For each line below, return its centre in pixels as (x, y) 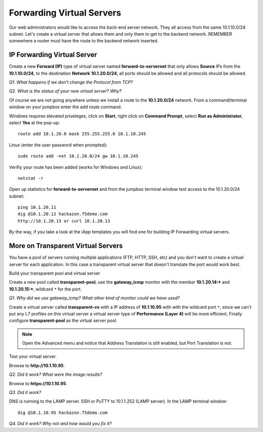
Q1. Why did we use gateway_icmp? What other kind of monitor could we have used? (94, 298)
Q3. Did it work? (25, 393)
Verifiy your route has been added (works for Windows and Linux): (76, 167)
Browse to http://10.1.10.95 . (37, 365)
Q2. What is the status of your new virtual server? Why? (65, 91)
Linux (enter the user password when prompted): (58, 145)
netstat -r (31, 178)
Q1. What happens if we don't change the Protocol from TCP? (71, 82)
